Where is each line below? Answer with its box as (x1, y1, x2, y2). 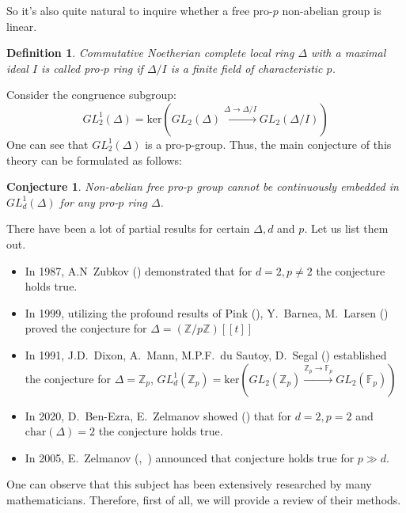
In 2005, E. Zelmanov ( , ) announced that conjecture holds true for (25, 449, 355, 465)
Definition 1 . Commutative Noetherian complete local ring (6, 44, 294, 61)
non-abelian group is (282, 2, 381, 18)
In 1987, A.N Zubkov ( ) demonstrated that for (25, 262, 252, 279)
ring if (112, 59, 143, 76)
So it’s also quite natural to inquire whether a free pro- (6, 2, 273, 18)
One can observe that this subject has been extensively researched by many (6, 476, 372, 492)
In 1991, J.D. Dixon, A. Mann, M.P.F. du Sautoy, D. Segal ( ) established (25, 346, 387, 363)
